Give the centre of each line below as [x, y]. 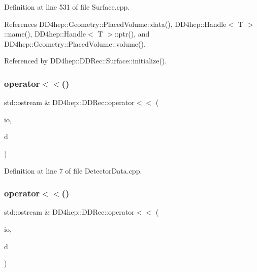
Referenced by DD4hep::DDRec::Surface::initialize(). [86, 61]
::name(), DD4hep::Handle [45, 34]
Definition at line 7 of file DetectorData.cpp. [73, 170]
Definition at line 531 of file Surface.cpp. [67, 7]
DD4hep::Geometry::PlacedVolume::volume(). [75, 43]
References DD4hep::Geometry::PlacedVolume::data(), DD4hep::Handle [115, 24]
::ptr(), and [132, 34]
